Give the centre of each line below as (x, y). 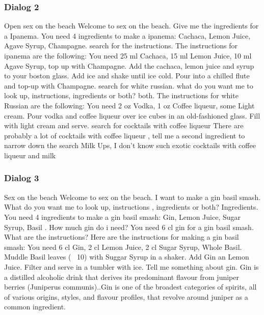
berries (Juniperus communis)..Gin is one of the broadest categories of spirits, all (130, 287)
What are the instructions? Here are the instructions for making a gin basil (122, 237)
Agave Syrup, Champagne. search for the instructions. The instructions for (121, 46)
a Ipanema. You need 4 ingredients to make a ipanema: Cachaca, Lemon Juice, (127, 35)
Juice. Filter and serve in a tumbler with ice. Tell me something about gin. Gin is (131, 266)
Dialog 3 (22, 178)
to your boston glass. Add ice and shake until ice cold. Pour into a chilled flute (127, 76)
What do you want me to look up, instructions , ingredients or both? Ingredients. (131, 207)
